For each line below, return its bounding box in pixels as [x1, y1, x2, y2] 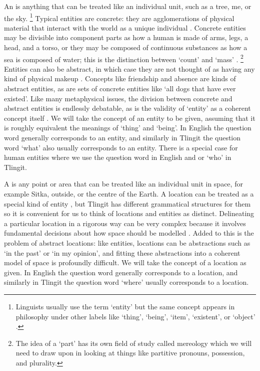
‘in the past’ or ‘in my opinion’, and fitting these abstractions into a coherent [4, 247, 240, 258]
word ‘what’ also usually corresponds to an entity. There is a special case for [4, 142, 238, 152]
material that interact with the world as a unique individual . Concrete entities [4, 22, 246, 33]
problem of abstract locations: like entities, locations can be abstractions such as [4, 237, 250, 248]
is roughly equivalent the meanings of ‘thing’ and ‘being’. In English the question [4, 122, 251, 133]
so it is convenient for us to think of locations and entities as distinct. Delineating [4, 208, 254, 219]
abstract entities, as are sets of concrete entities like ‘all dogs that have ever [4, 83, 236, 94]
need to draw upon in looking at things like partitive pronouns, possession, [15, 347, 245, 358]
